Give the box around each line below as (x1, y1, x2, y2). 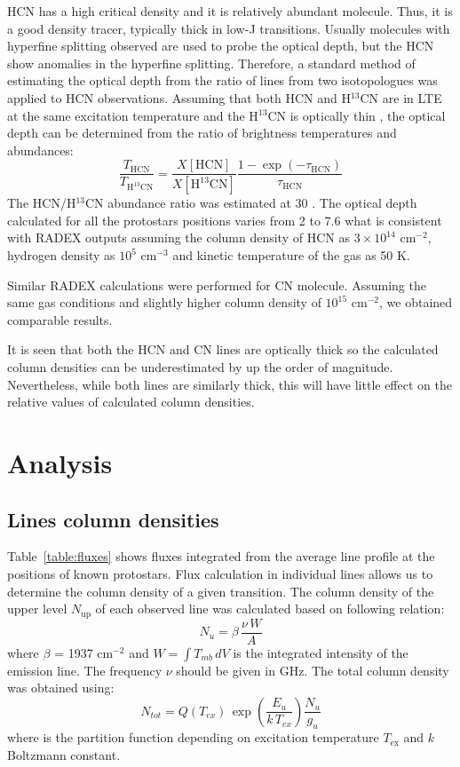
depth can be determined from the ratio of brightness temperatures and (7, 123, 397, 142)
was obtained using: (7, 678, 115, 697)
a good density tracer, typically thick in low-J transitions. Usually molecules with (7, 19, 450, 37)
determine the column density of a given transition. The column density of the (7, 581, 434, 600)
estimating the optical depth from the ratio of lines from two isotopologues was (7, 71, 438, 90)
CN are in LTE (360, 88, 442, 107)
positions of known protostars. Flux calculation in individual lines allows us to (7, 564, 433, 582)
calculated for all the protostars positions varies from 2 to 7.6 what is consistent (7, 210, 442, 229)
